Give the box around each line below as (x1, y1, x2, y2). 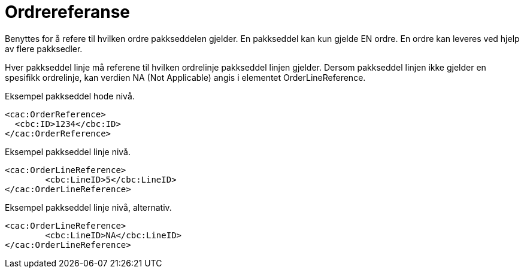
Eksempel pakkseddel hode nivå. (5, 90, 135, 101)
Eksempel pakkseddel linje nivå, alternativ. (5, 202, 172, 213)
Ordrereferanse (5, 2, 131, 22)
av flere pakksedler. (5, 43, 83, 54)
